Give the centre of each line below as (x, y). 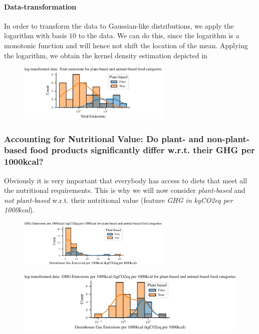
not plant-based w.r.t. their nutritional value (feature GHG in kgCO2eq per (118, 200)
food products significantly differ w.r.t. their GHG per (143, 150)
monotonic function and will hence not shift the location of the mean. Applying (126, 45)
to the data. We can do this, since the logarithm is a (159, 35)
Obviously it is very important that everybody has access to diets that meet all (126, 180)
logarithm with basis (36, 35)
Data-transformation (40, 6)
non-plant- (228, 138)
